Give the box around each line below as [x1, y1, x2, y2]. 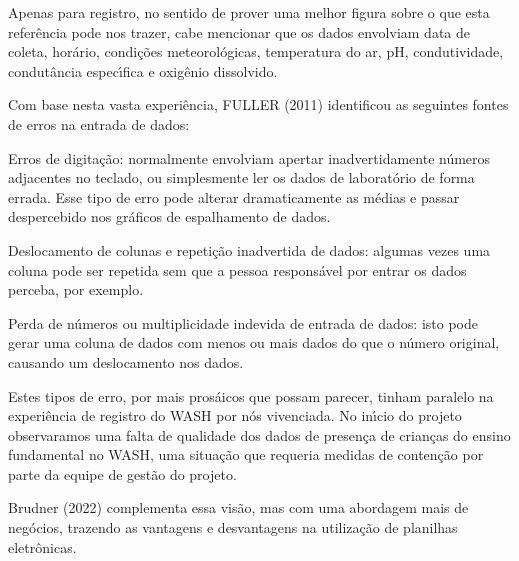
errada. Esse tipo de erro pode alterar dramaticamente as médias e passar [8, 186, 460, 207]
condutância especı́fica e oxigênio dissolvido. [8, 60, 278, 81]
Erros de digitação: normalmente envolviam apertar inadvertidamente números [8, 147, 491, 168]
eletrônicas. [8, 536, 77, 557]
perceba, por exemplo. [8, 279, 144, 300]
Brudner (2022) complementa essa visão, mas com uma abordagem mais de [8, 497, 469, 518]
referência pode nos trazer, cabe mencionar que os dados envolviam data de [8, 21, 471, 42]
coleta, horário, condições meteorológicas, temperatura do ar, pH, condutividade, [8, 41, 504, 62]
